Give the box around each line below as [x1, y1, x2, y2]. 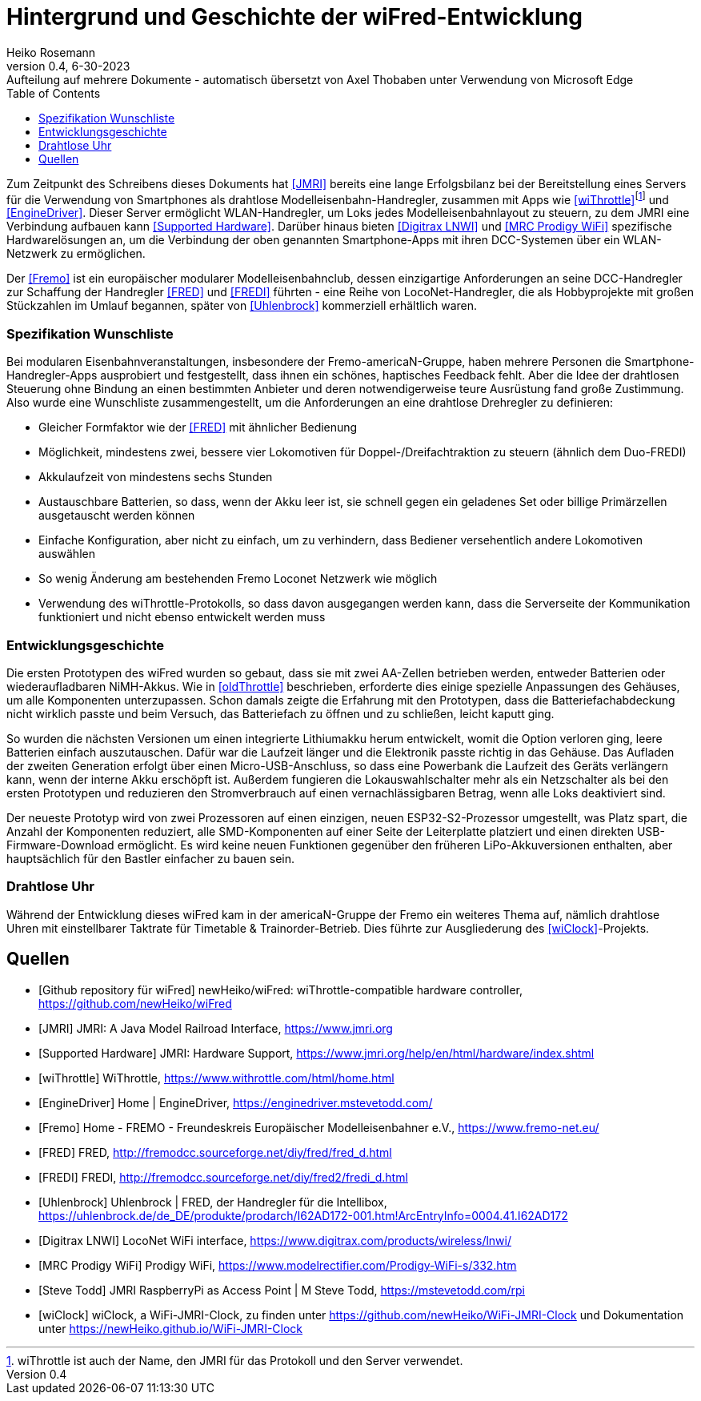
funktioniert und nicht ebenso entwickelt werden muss [38, 610, 326, 624]
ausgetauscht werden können [38, 508, 195, 523]
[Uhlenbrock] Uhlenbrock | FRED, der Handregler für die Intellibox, [38, 1194, 387, 1209]
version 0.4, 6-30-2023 [6, 58, 130, 73]
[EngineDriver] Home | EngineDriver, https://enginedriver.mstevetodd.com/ [38, 1095, 433, 1110]
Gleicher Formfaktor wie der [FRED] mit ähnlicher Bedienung [38, 420, 358, 435]
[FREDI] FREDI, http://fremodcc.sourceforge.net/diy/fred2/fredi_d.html [38, 1170, 408, 1184]
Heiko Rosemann [6, 45, 96, 59]
